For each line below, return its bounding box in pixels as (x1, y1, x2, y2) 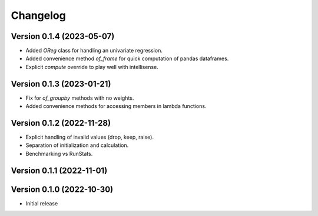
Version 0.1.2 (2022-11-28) (11, 118, 111, 128)
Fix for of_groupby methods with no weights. (25, 94, 134, 102)
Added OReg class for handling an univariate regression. (25, 47, 163, 54)
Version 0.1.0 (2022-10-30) (11, 184, 114, 194)
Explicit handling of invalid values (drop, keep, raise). (25, 133, 154, 141)
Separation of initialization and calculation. (25, 142, 129, 149)
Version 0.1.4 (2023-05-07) (11, 31, 115, 41)
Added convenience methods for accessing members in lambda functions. (25, 103, 207, 110)
